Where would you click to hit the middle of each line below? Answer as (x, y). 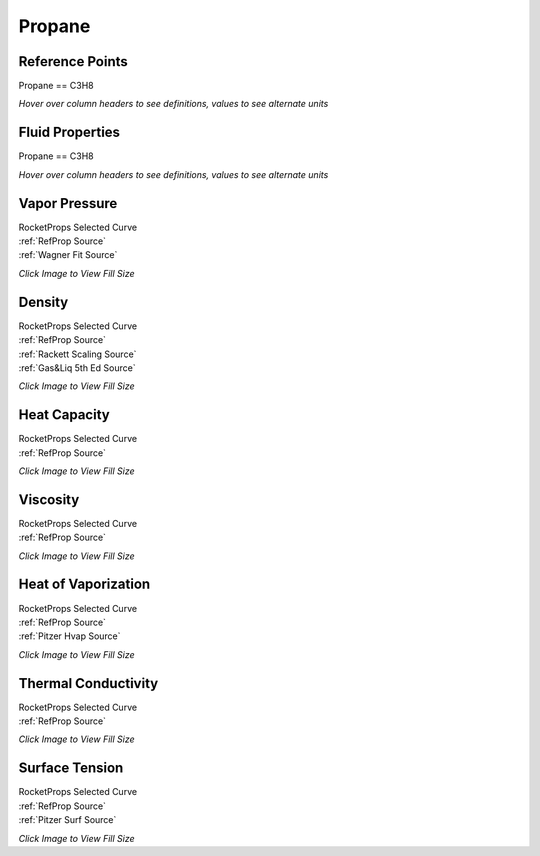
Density (43, 301)
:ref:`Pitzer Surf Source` (67, 820)
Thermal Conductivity (88, 683)
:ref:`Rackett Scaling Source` (77, 354)
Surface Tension (71, 768)
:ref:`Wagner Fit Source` (68, 255)
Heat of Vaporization (84, 584)
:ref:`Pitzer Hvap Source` (69, 636)
